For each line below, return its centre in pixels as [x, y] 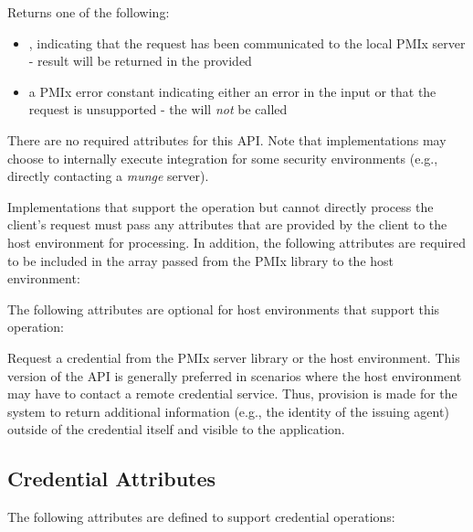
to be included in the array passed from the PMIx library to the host [201, 260]
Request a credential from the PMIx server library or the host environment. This [234, 357]
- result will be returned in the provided [140, 61]
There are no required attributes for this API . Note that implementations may [227, 139]
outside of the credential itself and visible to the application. [176, 429]
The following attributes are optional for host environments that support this [224, 309]
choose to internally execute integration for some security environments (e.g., [223, 158]
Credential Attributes [112, 479]
